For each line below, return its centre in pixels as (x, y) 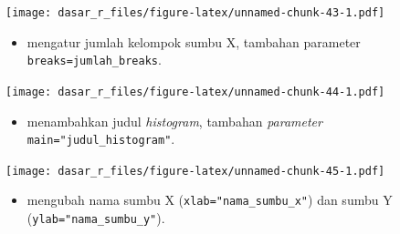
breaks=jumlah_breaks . (94, 60)
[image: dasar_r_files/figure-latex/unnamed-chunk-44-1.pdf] (195, 92)
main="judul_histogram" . (101, 139)
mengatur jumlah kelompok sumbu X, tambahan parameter (194, 41)
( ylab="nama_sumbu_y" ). (96, 218)
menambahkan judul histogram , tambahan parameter (174, 121)
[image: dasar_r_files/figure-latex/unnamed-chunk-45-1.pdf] (195, 171)
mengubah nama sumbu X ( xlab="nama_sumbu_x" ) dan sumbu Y (210, 200)
